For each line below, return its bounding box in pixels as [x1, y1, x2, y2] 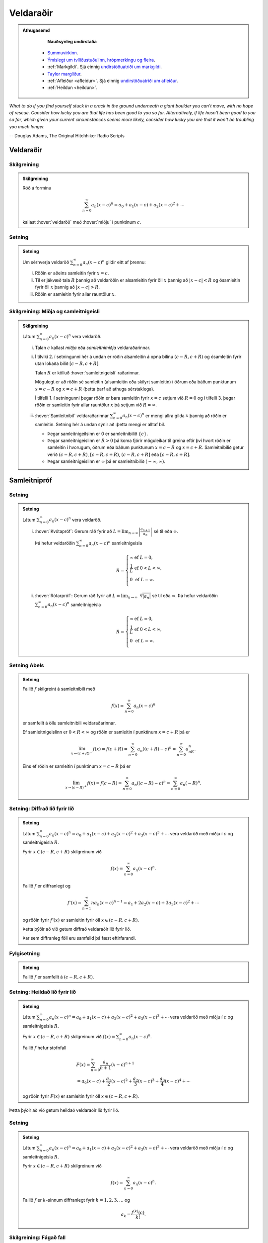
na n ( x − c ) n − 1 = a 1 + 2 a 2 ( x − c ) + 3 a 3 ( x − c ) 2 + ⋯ [91, 899, 200, 907]
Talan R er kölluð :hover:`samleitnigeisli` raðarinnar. [35, 369, 140, 375]
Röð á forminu [22, 184, 52, 191]
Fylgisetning [9, 950, 40, 957]
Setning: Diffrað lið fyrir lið [9, 805, 74, 812]
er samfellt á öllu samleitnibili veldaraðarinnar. [22, 720, 116, 726]
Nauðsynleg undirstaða [47, 38, 97, 44]
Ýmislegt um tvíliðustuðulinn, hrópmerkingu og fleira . [47, 57, 156, 63]
